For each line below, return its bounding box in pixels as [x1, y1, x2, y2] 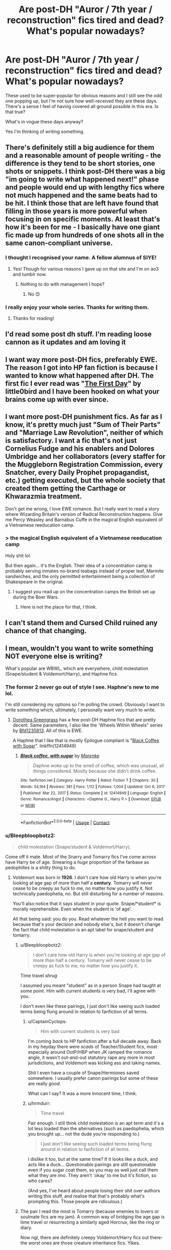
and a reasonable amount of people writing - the [5, 151, 161, 160]
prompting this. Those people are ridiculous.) [27, 1198, 123, 1204]
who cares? [27, 1178, 52, 1184]
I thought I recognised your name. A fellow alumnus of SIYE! [5, 254, 157, 261]
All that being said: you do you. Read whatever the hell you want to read [12, 916, 164, 922]
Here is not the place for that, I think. [20, 604, 97, 610]
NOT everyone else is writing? [5, 652, 103, 661]
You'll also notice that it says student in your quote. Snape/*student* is [12, 900, 161, 906]
